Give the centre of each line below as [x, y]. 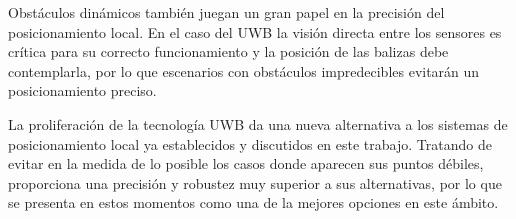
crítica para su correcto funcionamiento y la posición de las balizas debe [228, 51]
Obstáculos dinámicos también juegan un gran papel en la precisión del [226, 12]
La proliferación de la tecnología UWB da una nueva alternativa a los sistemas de [258, 123]
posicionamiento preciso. [82, 90]
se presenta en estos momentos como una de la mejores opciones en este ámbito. [253, 202]
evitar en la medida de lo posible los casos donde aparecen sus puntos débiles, [246, 163]
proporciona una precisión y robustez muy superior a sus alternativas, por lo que [255, 182]
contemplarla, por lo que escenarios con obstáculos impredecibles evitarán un [244, 70]
